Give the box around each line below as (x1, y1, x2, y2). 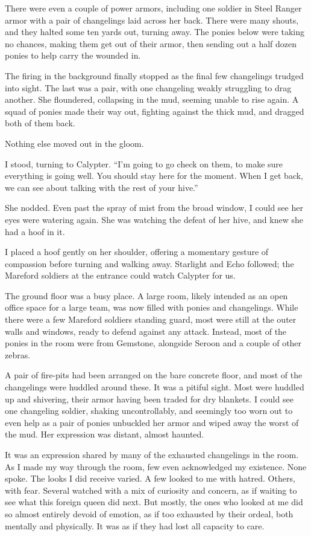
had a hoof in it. (5, 225, 65, 237)
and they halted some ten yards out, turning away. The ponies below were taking (5, 25, 304, 38)
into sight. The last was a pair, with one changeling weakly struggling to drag (5, 81, 292, 94)
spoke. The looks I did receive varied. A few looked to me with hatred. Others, (5, 472, 295, 485)
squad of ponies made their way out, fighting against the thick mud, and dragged (5, 105, 304, 117)
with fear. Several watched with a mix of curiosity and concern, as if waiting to (5, 483, 297, 496)
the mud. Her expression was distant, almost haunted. (5, 428, 204, 441)
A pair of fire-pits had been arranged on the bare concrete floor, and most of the (5, 369, 303, 381)
